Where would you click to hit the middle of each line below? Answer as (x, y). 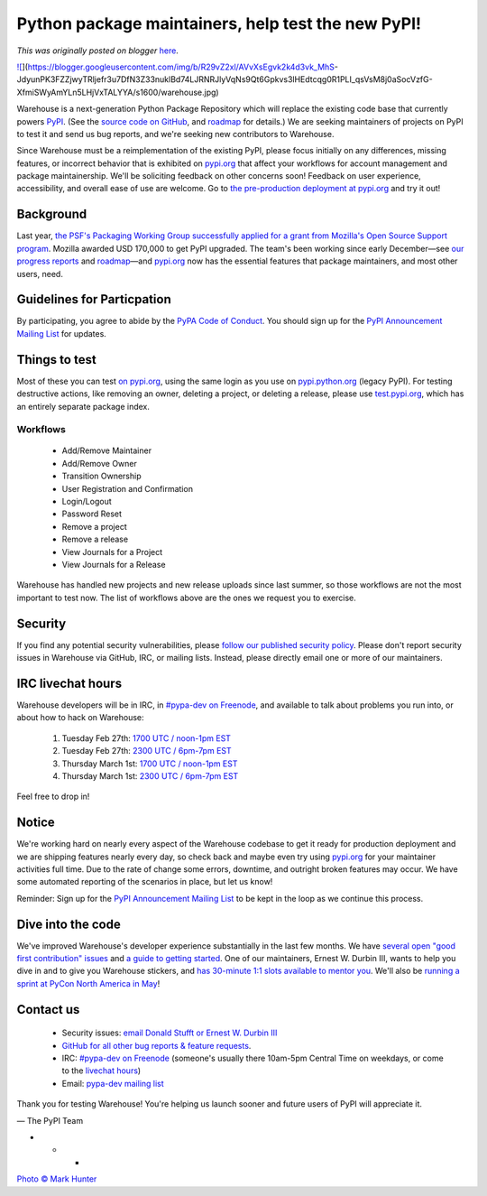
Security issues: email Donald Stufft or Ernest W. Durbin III (170, 1033)
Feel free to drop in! (53, 797)
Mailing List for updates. (62, 333)
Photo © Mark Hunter (57, 1179)
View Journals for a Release (114, 564)
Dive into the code (69, 924)
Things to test (56, 360)
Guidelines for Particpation (94, 299)
